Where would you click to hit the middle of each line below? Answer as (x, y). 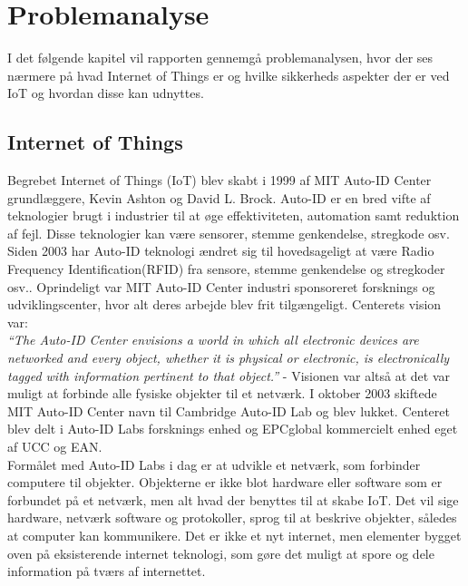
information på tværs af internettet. (107, 571)
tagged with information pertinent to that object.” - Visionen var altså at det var (229, 375)
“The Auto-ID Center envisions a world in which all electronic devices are (213, 340)
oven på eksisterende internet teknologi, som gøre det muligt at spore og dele (221, 553)
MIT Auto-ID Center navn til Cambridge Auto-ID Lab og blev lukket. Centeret (229, 410)
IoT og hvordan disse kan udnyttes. (106, 93)
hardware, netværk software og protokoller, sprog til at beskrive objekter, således (232, 518)
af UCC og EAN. (55, 447)
